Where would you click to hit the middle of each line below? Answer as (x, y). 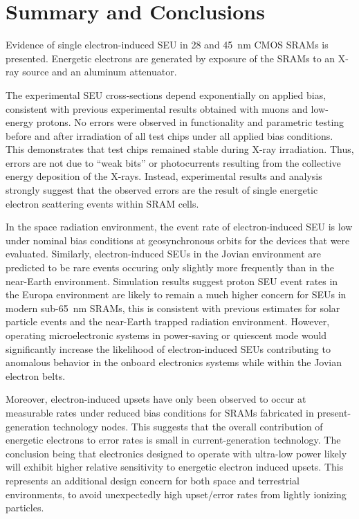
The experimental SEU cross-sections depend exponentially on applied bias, (166, 94)
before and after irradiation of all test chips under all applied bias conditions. (169, 135)
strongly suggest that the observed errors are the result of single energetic (162, 190)
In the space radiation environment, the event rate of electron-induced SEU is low (179, 227)
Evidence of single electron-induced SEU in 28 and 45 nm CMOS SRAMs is (167, 45)
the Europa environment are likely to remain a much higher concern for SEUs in (176, 294)
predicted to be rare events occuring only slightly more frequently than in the (170, 267)
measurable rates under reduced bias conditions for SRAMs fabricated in (160, 412)
